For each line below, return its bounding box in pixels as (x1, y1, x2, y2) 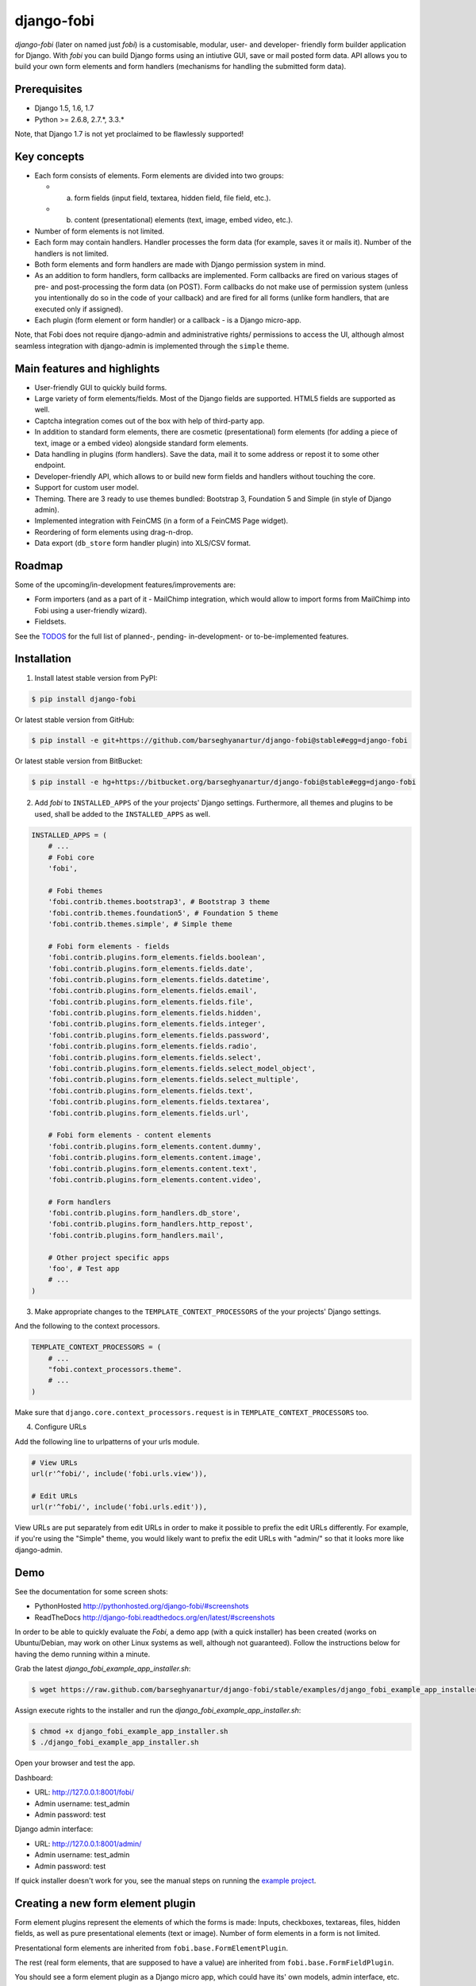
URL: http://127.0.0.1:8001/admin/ (34, 1839, 142, 1849)
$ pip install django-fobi (31, 694, 136, 703)
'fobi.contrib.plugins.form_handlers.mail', (48, 1231, 225, 1239)
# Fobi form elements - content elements (48, 1130, 212, 1140)
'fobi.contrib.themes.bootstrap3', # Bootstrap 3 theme (48, 898, 271, 906)
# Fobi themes (48, 886, 103, 895)
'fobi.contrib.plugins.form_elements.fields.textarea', (48, 1097, 271, 1107)
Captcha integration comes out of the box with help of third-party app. (34, 415, 265, 425)
